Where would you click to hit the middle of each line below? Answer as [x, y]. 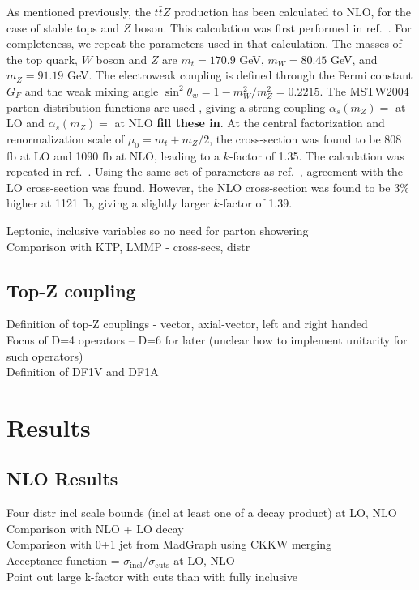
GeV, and [354, 59]
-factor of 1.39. [256, 203]
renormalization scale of [66, 138]
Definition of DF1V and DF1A [83, 372]
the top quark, [42, 59]
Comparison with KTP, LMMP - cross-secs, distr [128, 246]
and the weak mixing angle [92, 90]
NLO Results [62, 479]
